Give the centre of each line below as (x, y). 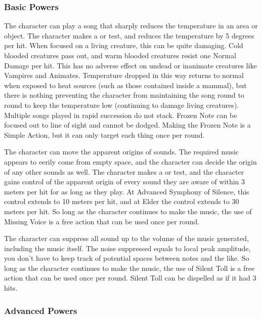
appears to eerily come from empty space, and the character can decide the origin (130, 161)
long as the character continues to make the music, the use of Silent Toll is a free (129, 268)
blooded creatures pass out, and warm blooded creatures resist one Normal (120, 55)
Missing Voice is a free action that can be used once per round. (102, 221)
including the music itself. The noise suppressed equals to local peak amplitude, (127, 248)
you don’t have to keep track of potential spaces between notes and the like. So (127, 258)
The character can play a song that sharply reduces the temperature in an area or (131, 26)
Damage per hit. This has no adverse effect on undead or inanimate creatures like (130, 65)
